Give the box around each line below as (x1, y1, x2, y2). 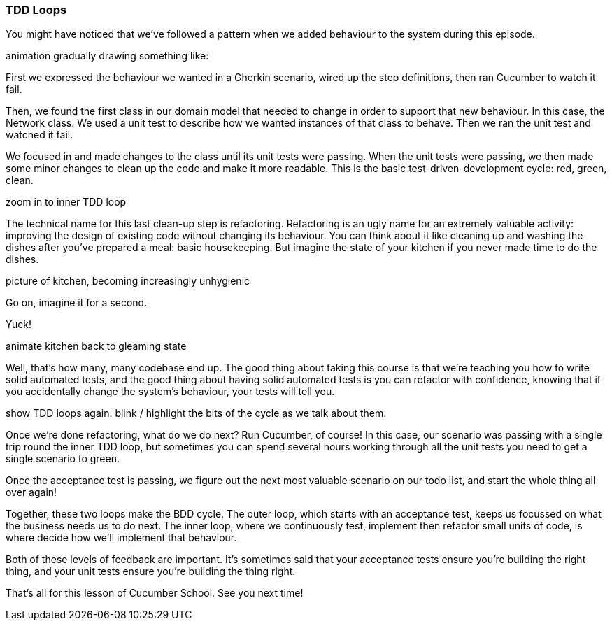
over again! (6, 486, 57, 499)
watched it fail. (6, 129, 73, 141)
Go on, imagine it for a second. (6, 297, 148, 309)
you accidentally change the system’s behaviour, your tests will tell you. (6, 385, 335, 398)
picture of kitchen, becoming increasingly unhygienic (6, 275, 250, 287)
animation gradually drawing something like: (6, 50, 209, 62)
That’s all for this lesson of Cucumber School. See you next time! (6, 587, 304, 599)
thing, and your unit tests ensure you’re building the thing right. (6, 565, 296, 578)
